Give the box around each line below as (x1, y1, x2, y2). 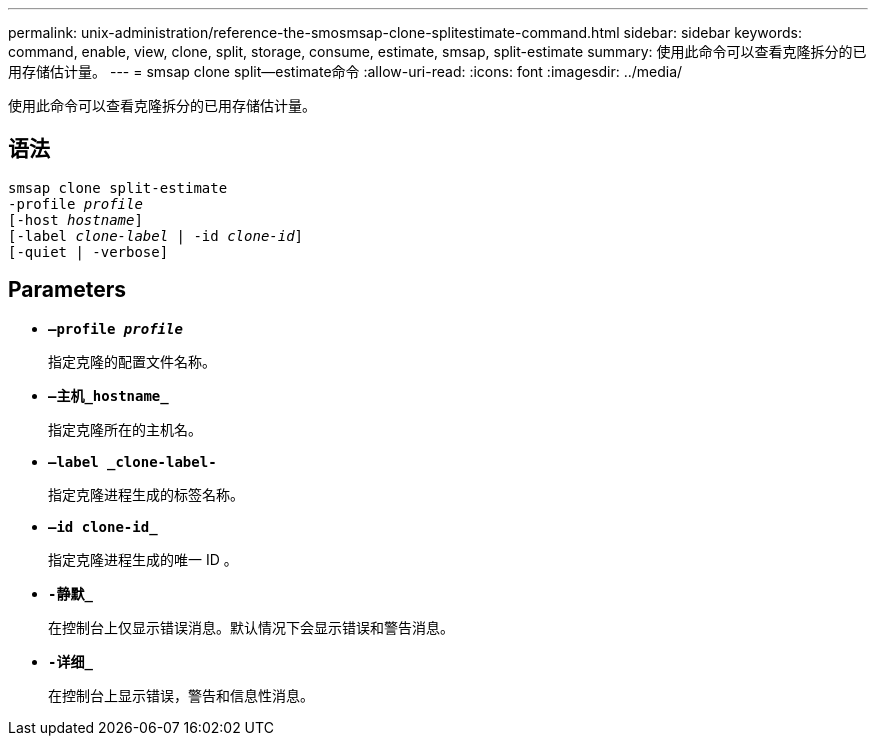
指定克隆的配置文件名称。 (48, 352, 216, 370)
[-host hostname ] (8, 211, 143, 228)
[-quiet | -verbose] (8, 243, 169, 260)
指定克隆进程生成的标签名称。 (48, 485, 244, 503)
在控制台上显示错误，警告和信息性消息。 (48, 686, 314, 704)
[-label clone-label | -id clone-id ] (8, 227, 304, 244)
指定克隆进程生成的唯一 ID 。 (48, 550, 238, 568)
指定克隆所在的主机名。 (48, 420, 202, 438)
